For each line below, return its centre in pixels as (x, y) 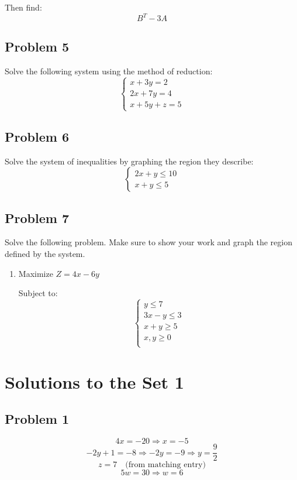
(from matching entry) (165, 465)
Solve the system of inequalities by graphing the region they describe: (129, 161)
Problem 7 (37, 217)
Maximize (36, 273)
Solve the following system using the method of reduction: (109, 71)
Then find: (23, 7)
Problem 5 (37, 47)
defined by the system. (45, 254)
